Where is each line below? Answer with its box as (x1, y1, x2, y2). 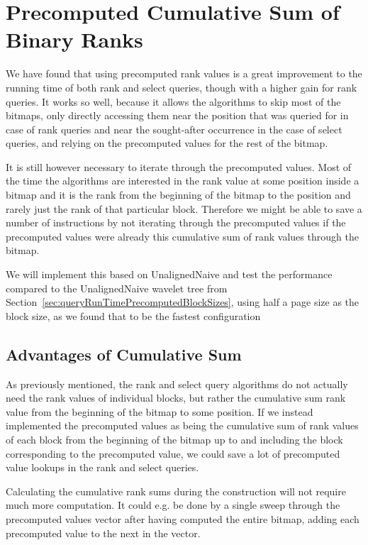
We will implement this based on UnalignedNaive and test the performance (6, 267, 333, 282)
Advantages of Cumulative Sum (6, 343, 242, 365)
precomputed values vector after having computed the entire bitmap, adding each (6, 511, 359, 526)
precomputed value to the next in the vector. (6, 525, 201, 540)
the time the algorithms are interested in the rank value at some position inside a (6, 173, 359, 188)
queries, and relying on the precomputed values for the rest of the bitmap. (6, 136, 328, 150)
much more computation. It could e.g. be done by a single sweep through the (6, 497, 340, 512)
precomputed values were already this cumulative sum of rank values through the (6, 229, 359, 243)
